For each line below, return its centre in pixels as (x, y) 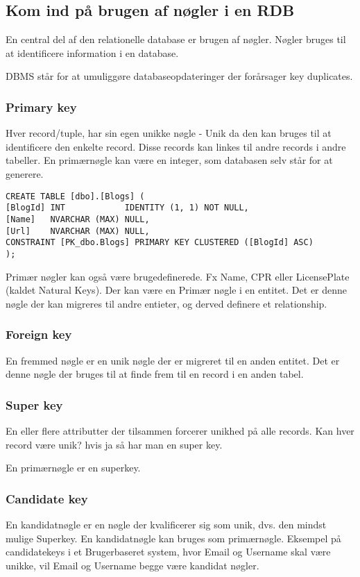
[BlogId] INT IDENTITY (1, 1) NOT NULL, (127, 208)
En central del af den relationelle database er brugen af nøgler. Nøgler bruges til (176, 39)
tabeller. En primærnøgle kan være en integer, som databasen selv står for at (169, 160)
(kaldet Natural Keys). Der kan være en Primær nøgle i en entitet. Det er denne (177, 290)
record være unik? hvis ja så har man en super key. (114, 444)
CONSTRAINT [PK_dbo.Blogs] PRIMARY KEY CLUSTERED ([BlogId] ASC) (160, 243)
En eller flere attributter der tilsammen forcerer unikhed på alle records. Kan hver (180, 430)
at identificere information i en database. (92, 52)
